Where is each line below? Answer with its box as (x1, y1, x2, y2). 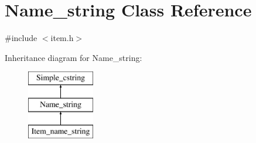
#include (5, 32, 37, 44)
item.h (50, 32, 74, 44)
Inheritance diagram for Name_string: (5, 51, 142, 63)
